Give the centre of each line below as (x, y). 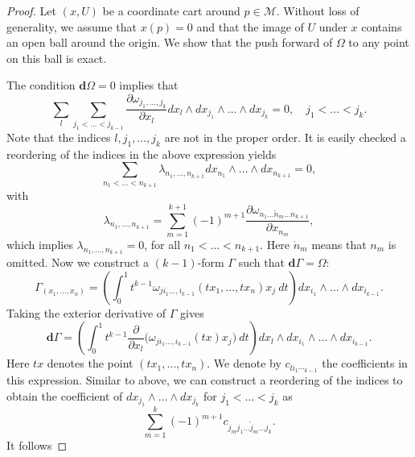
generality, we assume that (72, 26)
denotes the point (90, 363)
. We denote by (244, 363)
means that (339, 244)
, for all (162, 244)
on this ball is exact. (57, 58)
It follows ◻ (37, 445)
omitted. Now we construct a (78, 262)
